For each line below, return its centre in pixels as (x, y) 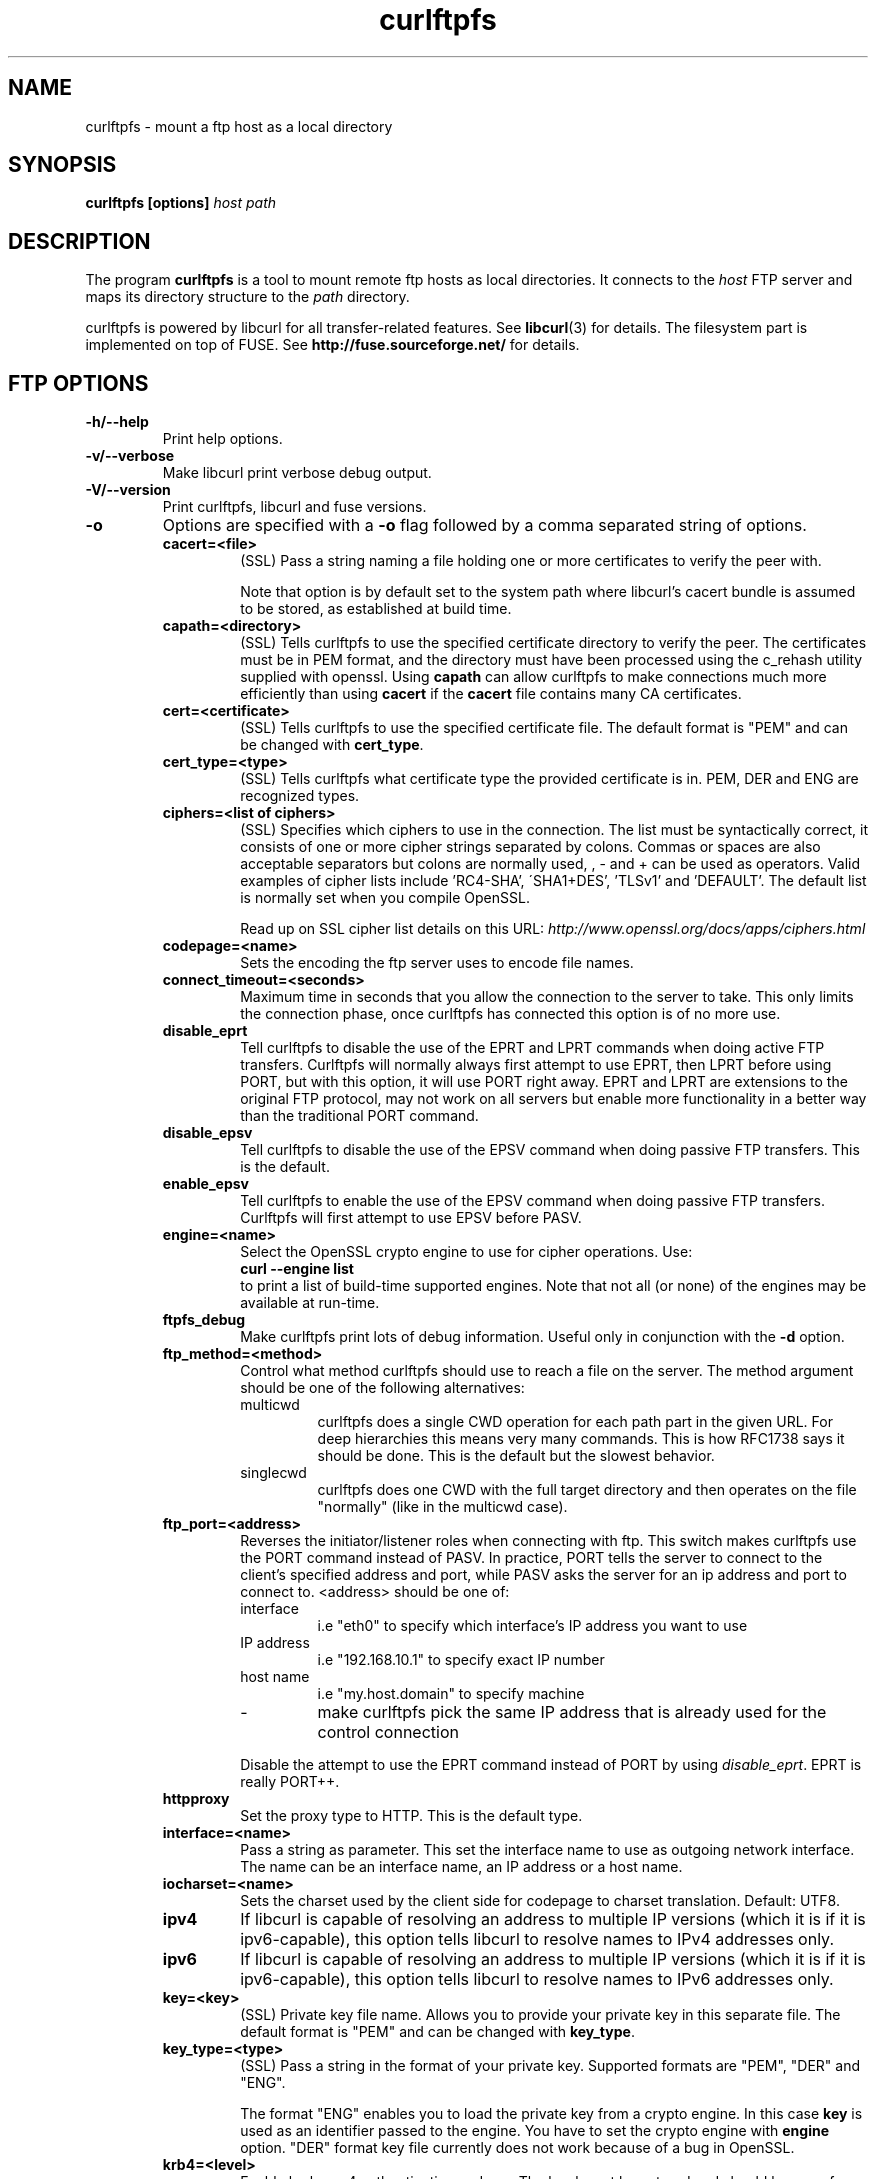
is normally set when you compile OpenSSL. (385, 898)
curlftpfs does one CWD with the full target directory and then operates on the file (587, 1490)
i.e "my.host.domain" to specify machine (451, 1694)
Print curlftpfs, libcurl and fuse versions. (294, 507)
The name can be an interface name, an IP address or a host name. (461, 1867)
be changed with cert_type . (332, 745)
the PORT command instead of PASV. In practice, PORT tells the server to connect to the (531, 1558)
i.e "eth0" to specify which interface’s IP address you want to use (532, 1626)
